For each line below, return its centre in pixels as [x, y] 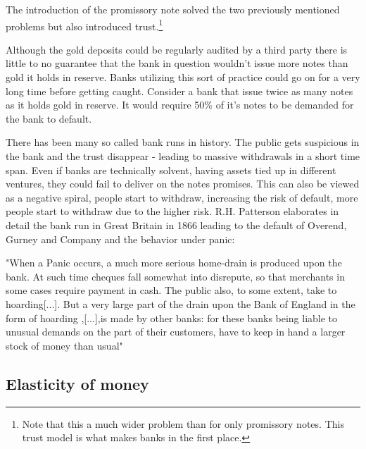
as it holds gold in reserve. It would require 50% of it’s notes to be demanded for [180, 105]
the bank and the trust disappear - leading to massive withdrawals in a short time [183, 156]
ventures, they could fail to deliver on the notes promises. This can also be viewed [183, 184]
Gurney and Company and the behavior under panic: [120, 239]
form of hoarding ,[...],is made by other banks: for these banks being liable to [172, 318]
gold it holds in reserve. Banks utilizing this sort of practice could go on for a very [183, 77]
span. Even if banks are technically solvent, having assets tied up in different [171, 170]
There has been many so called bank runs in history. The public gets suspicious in [183, 142]
